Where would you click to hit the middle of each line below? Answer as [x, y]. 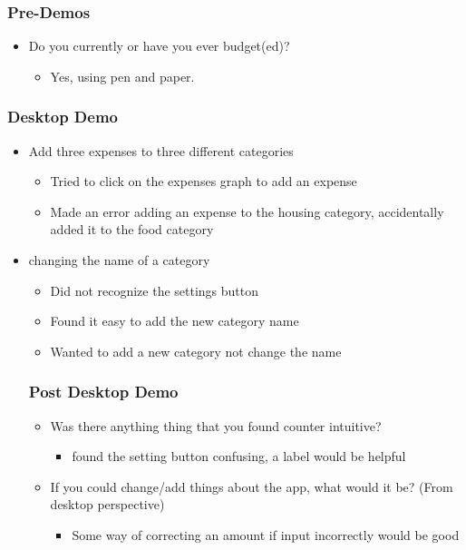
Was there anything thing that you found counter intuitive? [216, 425]
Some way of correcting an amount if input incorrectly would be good [266, 534]
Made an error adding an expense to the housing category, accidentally [247, 211]
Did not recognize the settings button [155, 290]
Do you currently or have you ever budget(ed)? [159, 46]
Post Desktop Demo [103, 392]
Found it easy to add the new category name [175, 321]
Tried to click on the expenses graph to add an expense [204, 181]
